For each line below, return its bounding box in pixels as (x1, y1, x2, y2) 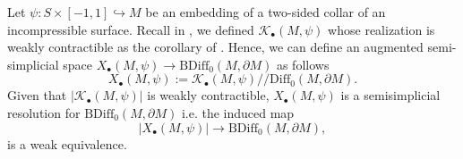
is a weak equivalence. (7, 134, 127, 153)
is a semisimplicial (340, 86, 441, 105)
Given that (7, 86, 67, 105)
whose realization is (328, 20, 435, 38)
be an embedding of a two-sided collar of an (145, 3, 386, 21)
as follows (276, 54, 330, 73)
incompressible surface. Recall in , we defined (7, 20, 254, 38)
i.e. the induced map (181, 103, 295, 121)
